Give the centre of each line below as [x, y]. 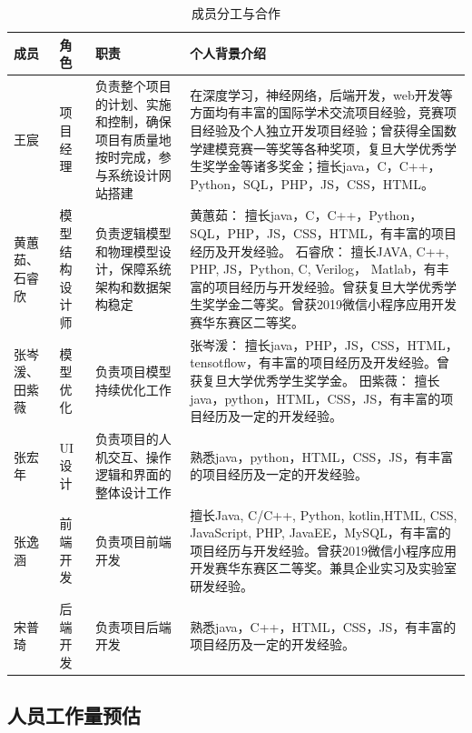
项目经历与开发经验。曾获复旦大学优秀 [330, 286]
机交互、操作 [133, 456]
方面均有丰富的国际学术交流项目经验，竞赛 [317, 112]
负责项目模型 [133, 372]
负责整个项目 [133, 86]
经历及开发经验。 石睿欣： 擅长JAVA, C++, [320, 251]
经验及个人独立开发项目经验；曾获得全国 [324, 131]
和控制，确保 [133, 121]
